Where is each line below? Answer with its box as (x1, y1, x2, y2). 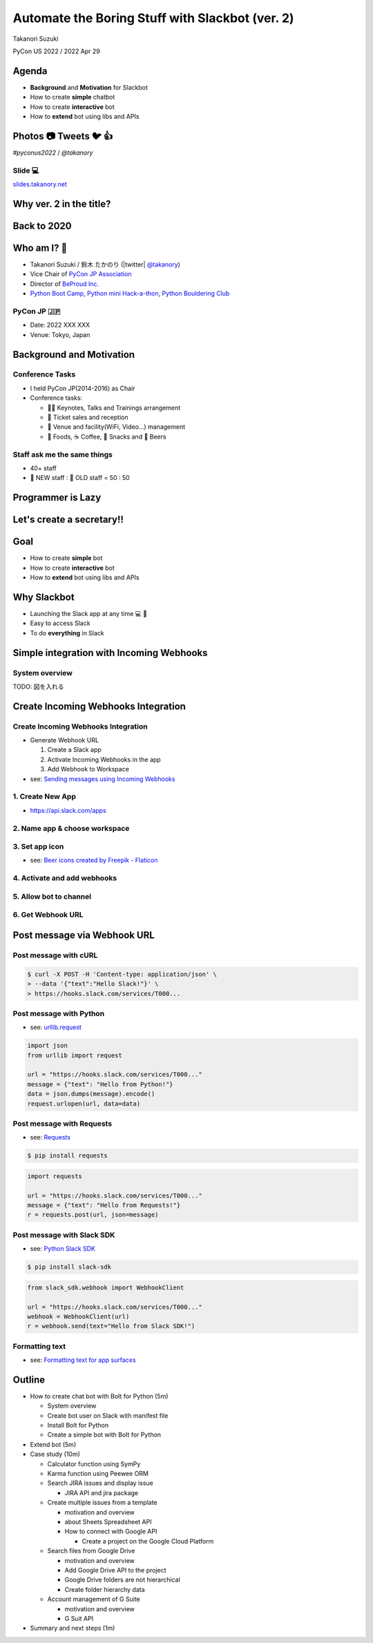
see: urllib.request (30, 1023, 82, 1032)
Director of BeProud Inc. (30, 280, 99, 288)
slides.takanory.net (12, 180, 67, 189)
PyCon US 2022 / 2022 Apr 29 (12, 47, 100, 55)
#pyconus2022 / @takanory (12, 148, 93, 157)
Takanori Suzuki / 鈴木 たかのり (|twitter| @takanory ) (30, 260, 181, 269)
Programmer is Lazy (12, 492, 102, 503)
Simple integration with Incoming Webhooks (12, 646, 208, 659)
